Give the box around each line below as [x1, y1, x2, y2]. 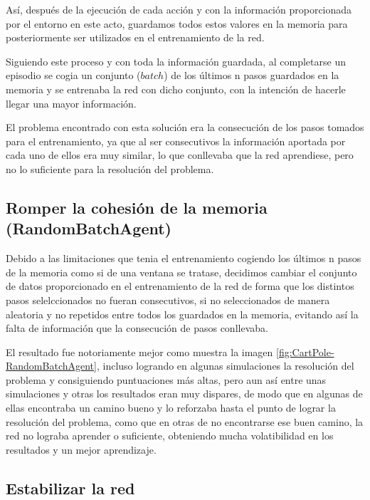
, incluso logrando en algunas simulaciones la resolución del [96, 358, 354, 373]
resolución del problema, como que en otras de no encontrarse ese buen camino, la [6, 414, 364, 429]
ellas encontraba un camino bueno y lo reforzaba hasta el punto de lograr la [6, 400, 336, 415]
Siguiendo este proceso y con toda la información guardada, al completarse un [6, 53, 346, 68]
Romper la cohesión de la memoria [6, 196, 268, 218]
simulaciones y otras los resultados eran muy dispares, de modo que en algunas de [6, 386, 363, 401]
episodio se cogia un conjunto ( [6, 68, 141, 83]
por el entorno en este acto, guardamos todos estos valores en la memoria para [6, 16, 348, 31]
